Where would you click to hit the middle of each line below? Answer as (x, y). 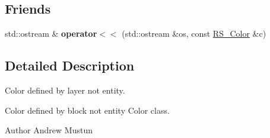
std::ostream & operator (51, 33)
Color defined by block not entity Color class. (87, 110)
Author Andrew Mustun (49, 130)
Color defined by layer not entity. (65, 90)
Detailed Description (70, 65)
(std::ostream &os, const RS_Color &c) (194, 33)
